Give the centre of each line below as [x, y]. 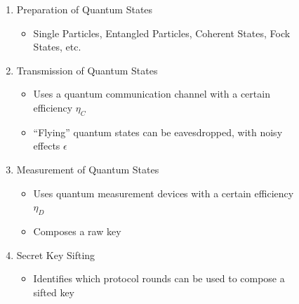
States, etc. [57, 47]
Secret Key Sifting [56, 255]
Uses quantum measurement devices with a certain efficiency [164, 193]
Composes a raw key [77, 231]
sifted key [54, 292]
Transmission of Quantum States [87, 70]
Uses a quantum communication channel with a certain [152, 94]
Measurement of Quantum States [88, 169]
